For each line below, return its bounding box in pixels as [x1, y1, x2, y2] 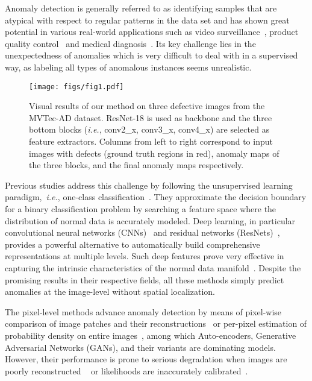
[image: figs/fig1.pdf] [29, 82, 124, 91]
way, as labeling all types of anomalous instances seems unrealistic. [5, 60, 252, 73]
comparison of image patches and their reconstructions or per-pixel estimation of [5, 317, 307, 330]
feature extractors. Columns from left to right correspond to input [29, 135, 273, 147]
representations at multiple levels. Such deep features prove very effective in [5, 250, 284, 262]
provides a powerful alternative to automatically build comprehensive [5, 238, 260, 250]
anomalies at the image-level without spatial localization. [5, 285, 215, 298]
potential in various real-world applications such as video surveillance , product [5, 25, 299, 38]
